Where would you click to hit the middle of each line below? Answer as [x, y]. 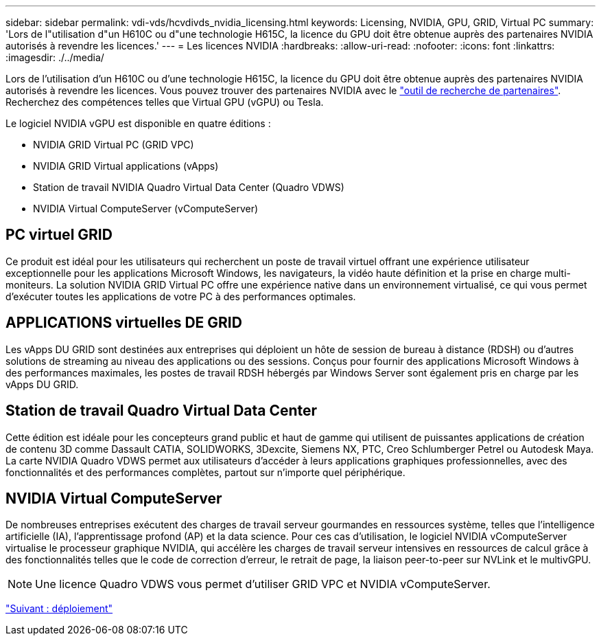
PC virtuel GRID [59, 235]
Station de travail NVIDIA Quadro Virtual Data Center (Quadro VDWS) [189, 187]
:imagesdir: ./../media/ [55, 57]
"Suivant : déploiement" [59, 609]
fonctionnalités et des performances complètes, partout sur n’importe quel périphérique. [205, 472]
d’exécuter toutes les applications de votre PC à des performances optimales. [181, 296]
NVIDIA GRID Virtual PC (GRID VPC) [114, 145]
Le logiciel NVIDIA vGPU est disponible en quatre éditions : [138, 123]
